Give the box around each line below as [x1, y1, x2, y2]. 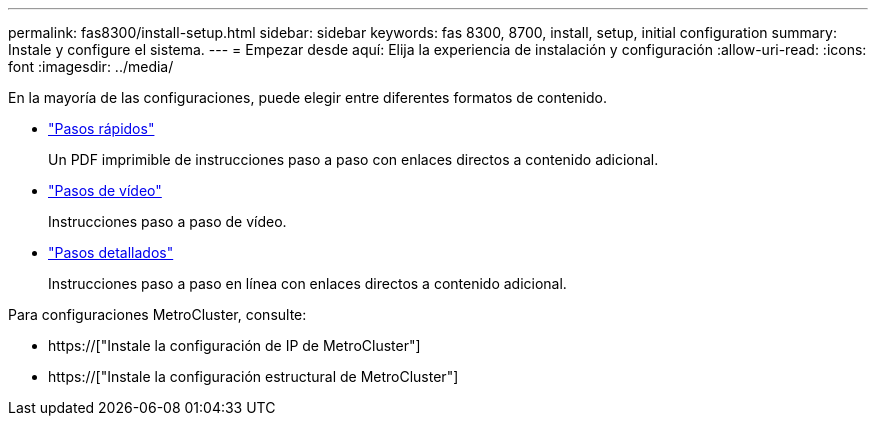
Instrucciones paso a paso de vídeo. [48, 213, 287, 230]
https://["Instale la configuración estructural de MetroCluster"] [48, 368, 459, 385]
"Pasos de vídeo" [48, 182, 162, 199]
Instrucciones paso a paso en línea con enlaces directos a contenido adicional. [48, 275, 567, 292]
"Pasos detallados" [48, 244, 174, 261]
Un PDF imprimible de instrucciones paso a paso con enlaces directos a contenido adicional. [48, 151, 659, 168]
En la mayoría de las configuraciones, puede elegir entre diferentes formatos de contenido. [8, 89, 607, 106]
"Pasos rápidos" [48, 120, 155, 137]
